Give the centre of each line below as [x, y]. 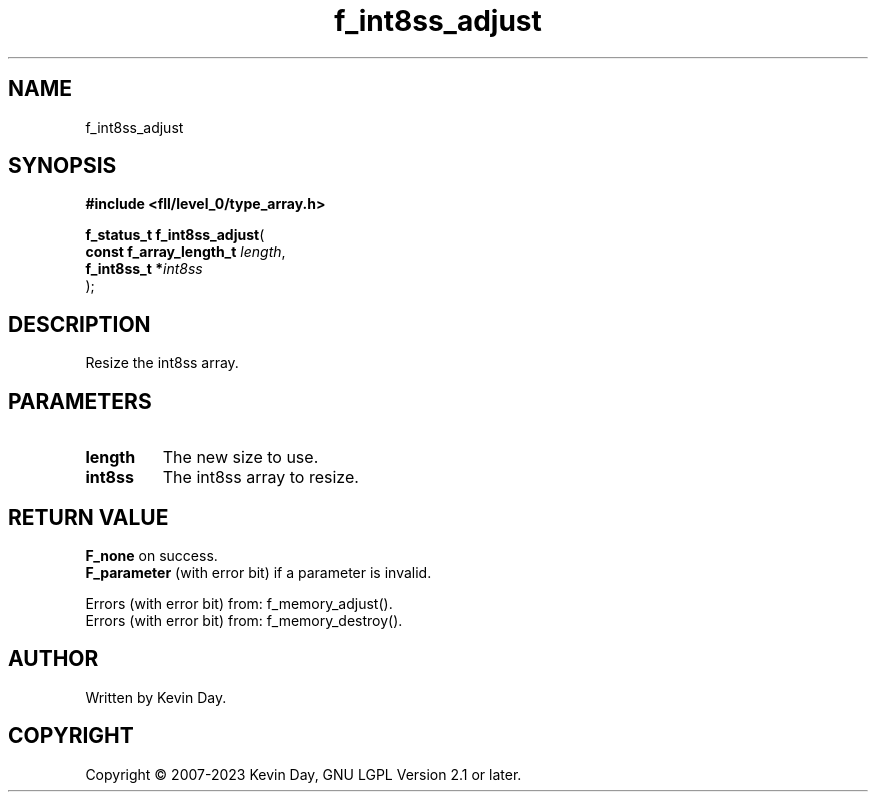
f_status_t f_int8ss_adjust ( [175, 235]
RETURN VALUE [88, 517]
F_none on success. [151, 555]
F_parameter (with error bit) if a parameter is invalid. [258, 572]
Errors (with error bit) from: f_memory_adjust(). [239, 603]
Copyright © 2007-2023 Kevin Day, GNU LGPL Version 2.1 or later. [303, 774]
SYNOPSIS [62, 166]
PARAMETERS [80, 401]
